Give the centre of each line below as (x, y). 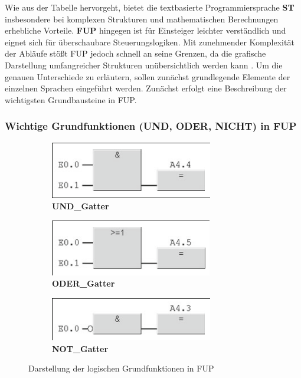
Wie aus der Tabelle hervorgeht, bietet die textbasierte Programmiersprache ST (150, 7)
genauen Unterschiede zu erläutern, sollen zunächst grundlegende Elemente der (148, 76)
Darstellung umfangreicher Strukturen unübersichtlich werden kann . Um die (144, 65)
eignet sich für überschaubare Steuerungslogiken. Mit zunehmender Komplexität (150, 42)
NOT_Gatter (80, 348)
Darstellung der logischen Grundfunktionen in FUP (121, 368)
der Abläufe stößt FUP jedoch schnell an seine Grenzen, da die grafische (135, 53)
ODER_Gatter (84, 283)
